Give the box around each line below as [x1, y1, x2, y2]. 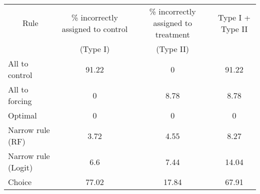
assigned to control [61, 22, 128, 34]
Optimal [8, 109, 37, 121]
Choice [8, 176, 32, 187]
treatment [155, 28, 190, 40]
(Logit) [8, 161, 33, 173]
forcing [8, 95, 32, 106]
